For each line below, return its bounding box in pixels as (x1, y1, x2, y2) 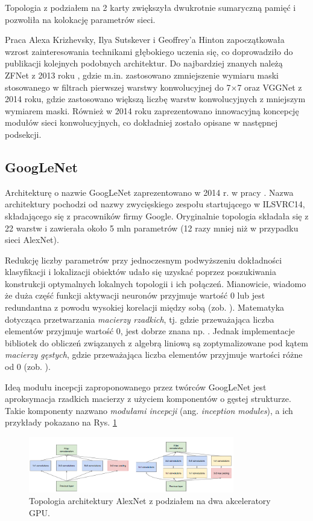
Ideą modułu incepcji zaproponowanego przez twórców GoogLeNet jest (5, 380, 267, 393)
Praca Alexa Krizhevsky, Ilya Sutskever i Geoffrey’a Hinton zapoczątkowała (5, 33, 285, 46)
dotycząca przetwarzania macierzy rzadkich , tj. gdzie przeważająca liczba (5, 312, 274, 325)
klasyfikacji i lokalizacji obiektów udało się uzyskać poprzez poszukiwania (5, 265, 276, 278)
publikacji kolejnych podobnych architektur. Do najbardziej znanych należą (5, 57, 283, 70)
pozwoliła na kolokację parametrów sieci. (5, 13, 156, 25)
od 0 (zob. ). (5, 360, 51, 373)
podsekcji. (5, 128, 42, 140)
